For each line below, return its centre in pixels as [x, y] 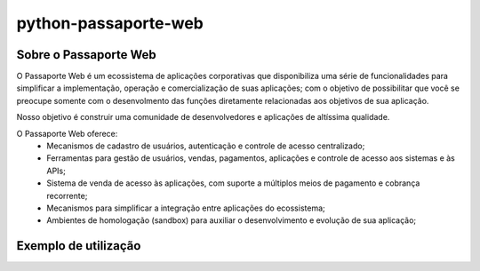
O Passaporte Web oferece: [67, 133]
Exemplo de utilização [79, 246]
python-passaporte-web [110, 23]
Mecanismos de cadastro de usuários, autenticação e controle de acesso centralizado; [206, 146]
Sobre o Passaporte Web [87, 55]
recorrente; [67, 195]
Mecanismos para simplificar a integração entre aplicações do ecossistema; [186, 208]
